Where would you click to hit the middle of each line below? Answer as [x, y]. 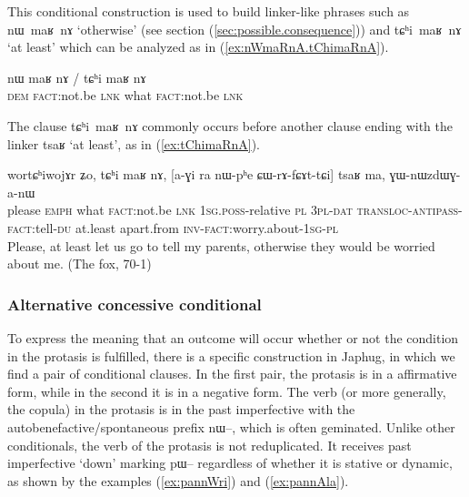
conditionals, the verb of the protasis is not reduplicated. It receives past [210, 445]
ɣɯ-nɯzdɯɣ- [425, 174]
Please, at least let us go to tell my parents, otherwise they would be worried [221, 245]
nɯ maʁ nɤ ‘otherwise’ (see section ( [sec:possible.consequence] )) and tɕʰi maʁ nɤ [234, 29]
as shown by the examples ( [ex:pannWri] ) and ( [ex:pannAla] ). [178, 480]
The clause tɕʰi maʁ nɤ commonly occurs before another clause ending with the [230, 125]
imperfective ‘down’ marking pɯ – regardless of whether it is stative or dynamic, [230, 463]
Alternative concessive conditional [135, 304]
